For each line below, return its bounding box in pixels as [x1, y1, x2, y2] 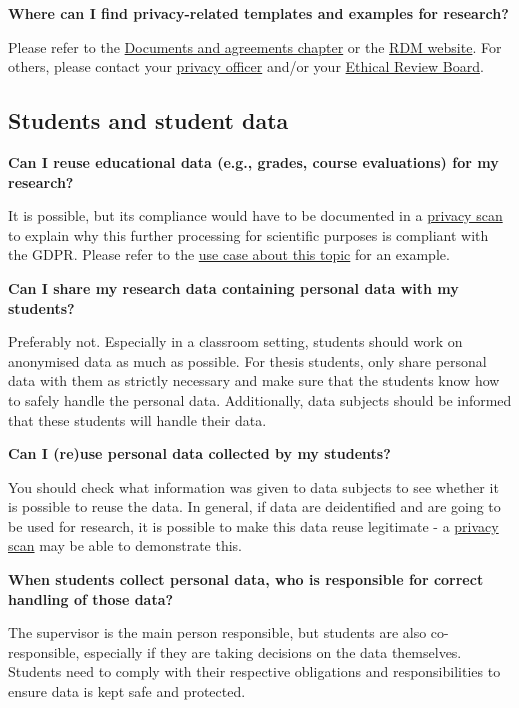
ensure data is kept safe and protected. [8, 681, 246, 702]
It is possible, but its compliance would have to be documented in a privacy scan [8, 205, 503, 226]
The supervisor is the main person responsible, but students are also [8, 622, 427, 643]
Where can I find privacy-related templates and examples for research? [8, 3, 509, 23]
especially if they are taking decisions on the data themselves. [84, 641, 462, 662]
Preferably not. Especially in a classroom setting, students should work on [8, 331, 463, 352]
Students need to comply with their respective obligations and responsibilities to [8, 661, 501, 682]
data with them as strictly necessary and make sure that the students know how [8, 370, 500, 391]
